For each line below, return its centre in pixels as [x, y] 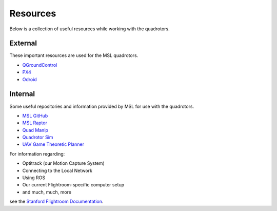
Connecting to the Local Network [57, 170]
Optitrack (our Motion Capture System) [63, 163]
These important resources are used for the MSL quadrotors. [74, 55]
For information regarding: [37, 154]
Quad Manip [35, 130]
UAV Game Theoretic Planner [53, 144]
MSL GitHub [35, 116]
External [23, 43]
